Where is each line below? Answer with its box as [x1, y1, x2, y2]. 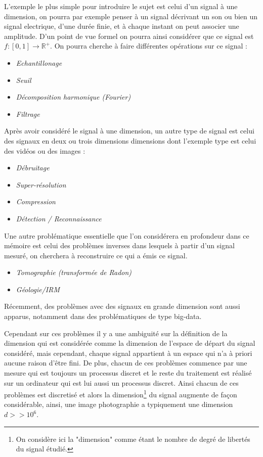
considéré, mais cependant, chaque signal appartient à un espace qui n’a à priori [4, 347, 252, 358]
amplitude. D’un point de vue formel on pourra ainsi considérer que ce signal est [4, 30, 254, 41]
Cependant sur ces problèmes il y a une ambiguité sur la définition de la [4, 328, 228, 338]
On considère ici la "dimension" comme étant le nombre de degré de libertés [16, 433, 250, 444]
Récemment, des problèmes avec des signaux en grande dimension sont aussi [4, 301, 240, 311]
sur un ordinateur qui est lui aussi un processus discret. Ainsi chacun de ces [4, 377, 239, 388]
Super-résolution [16, 179, 66, 190]
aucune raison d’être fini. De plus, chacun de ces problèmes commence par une [4, 357, 247, 368]
